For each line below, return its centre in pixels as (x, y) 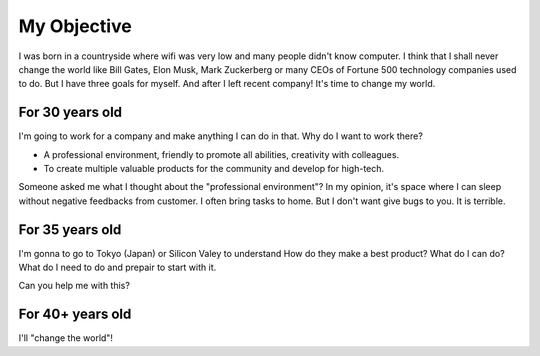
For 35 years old (70, 229)
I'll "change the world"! (66, 338)
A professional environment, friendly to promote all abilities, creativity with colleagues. (221, 154)
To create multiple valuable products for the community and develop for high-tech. (214, 169)
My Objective (75, 26)
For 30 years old (70, 112)
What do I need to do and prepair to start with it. (117, 267)
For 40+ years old (75, 314)
